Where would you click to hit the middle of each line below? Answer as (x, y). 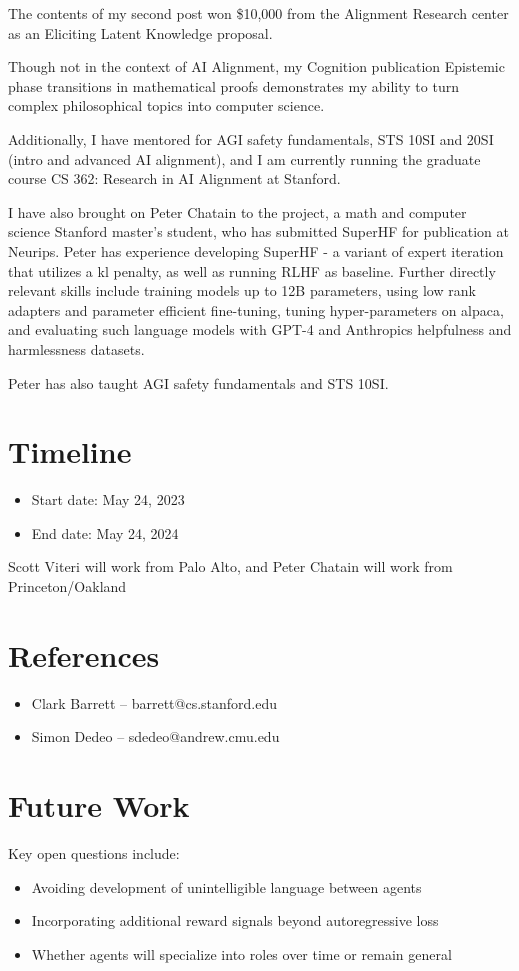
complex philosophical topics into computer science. (166, 105)
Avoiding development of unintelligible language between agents (226, 886)
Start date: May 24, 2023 (108, 499)
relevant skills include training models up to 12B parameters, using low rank (242, 290)
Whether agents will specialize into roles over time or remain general (241, 953)
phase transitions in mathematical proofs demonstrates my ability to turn (233, 85)
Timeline (70, 451)
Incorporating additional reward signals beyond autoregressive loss (235, 920)
